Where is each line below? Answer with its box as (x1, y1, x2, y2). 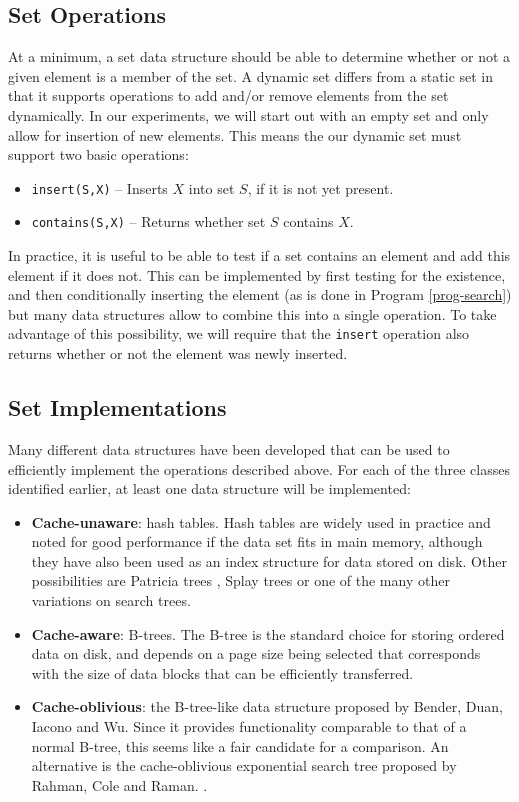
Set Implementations (8, 392, 227, 423)
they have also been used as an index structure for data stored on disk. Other (31, 550, 507, 571)
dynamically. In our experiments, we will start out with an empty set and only (8, 104, 489, 125)
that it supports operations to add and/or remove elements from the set (8, 85, 449, 106)
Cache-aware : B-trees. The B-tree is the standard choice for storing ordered (31, 623, 505, 644)
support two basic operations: (8, 144, 189, 165)
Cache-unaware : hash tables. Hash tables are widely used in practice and (31, 511, 491, 532)
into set (188, 177, 235, 198)
